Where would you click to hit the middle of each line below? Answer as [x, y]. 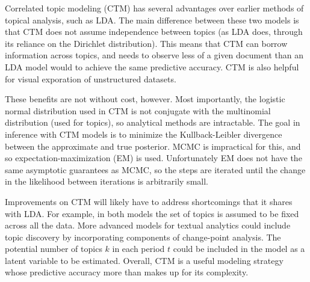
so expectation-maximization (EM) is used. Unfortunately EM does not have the [153, 158]
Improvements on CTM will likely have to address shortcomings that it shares [149, 201]
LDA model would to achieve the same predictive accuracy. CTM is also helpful [152, 66]
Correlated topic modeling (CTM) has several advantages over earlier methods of [154, 8]
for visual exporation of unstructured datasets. [91, 78]
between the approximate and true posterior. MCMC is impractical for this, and [153, 146]
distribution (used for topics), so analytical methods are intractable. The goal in [153, 122]
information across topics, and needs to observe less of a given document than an [154, 55]
